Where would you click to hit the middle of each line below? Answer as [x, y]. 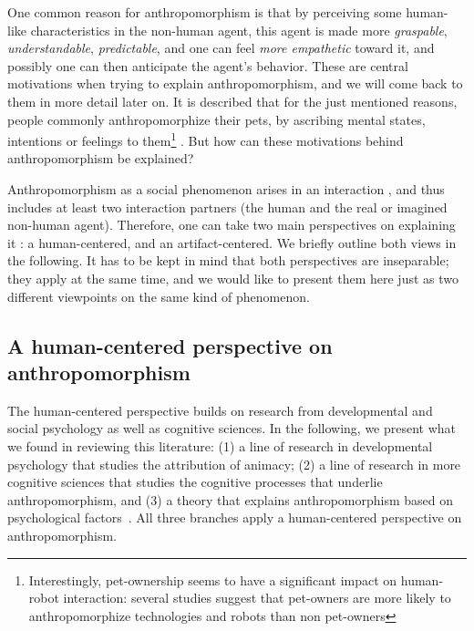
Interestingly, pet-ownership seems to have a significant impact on [213, 579]
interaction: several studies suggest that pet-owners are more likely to [257, 598]
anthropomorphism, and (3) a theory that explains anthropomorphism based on [231, 499]
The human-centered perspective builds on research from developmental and [220, 410]
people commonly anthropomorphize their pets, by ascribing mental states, [216, 119]
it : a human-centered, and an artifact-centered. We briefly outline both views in [232, 242]
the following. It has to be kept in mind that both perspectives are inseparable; [228, 260]
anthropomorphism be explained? [101, 158]
